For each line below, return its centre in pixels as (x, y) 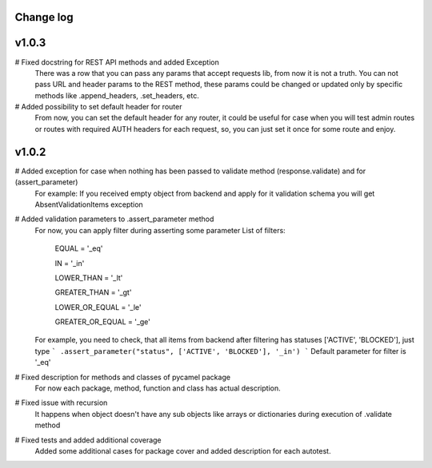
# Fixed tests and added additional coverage (88, 440)
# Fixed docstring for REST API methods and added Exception (117, 62)
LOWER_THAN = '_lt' (89, 278)
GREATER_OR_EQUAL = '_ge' (103, 322)
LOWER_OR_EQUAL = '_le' (98, 307)
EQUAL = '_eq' (79, 248)
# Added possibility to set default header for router (98, 107)
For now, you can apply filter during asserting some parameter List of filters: (160, 230)
